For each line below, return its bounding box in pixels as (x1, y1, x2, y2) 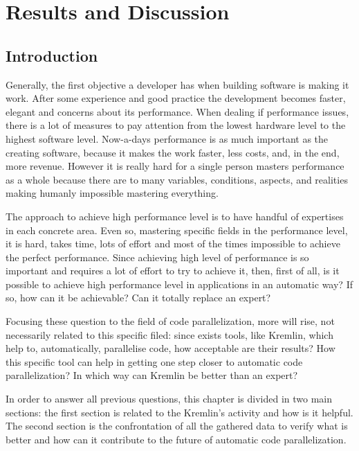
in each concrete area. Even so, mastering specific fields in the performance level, (6, 222, 348, 237)
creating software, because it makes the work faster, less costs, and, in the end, (6, 145, 340, 159)
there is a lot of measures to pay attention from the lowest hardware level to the (6, 118, 346, 132)
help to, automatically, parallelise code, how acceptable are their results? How (6, 341, 335, 355)
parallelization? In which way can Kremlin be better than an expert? (6, 368, 298, 382)
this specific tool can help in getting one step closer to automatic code (6, 354, 303, 369)
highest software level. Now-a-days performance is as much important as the (6, 131, 329, 145)
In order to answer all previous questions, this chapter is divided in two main (6, 391, 332, 406)
